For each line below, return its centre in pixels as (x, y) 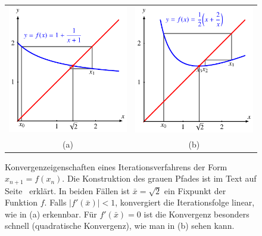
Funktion (21, 202)
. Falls (55, 202)
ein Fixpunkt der (195, 190)
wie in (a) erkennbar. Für (51, 214)
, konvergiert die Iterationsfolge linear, (185, 202)
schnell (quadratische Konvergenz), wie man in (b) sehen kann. (120, 226)
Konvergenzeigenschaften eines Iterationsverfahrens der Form (116, 166)
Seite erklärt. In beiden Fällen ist (68, 190)
